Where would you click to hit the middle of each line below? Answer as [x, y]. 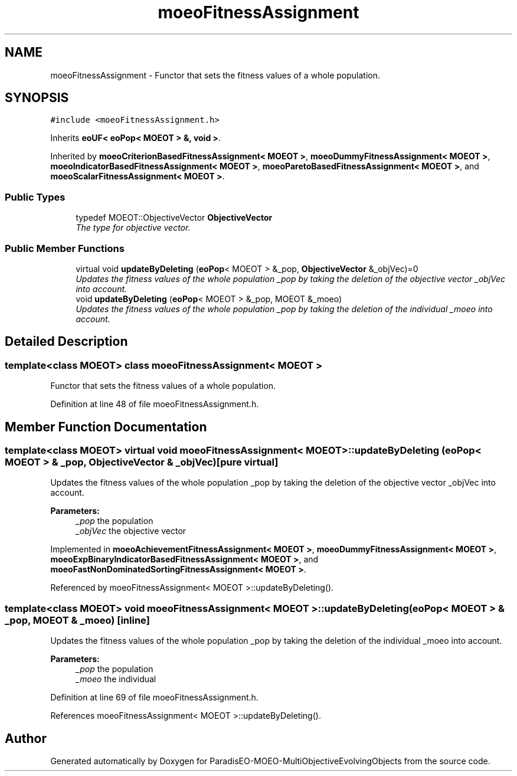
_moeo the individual [116, 679]
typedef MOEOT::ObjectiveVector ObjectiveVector [174, 218]
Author [26, 738]
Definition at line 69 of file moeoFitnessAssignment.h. [154, 698]
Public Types [35, 197]
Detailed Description [66, 342]
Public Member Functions [65, 248]
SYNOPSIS [37, 98]
